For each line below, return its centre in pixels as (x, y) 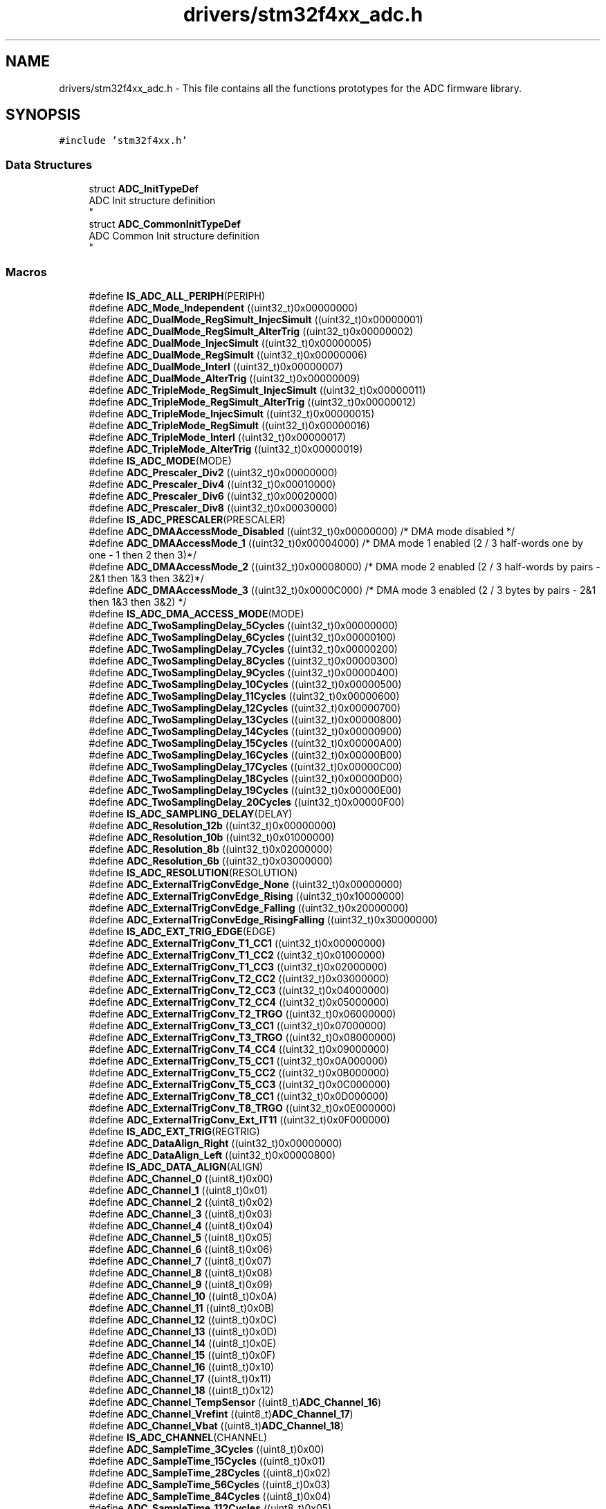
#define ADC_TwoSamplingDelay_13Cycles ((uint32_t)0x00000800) (245, 719)
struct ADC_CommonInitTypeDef (165, 224)
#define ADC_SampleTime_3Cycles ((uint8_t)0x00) (206, 1449)
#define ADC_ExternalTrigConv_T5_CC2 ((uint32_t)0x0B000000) (239, 1072)
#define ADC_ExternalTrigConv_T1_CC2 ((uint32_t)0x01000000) (237, 955)
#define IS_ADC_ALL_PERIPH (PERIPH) (177, 296)
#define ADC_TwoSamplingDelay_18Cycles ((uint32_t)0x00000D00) (246, 778)
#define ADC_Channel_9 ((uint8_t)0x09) (181, 1284)
